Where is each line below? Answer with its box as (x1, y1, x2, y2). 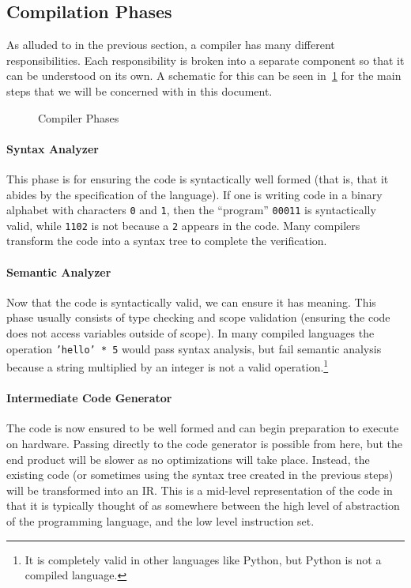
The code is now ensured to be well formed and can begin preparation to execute (6, 420, 399, 436)
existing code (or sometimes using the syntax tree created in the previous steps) (6, 466, 394, 483)
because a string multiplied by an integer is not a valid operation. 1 (6, 356, 329, 375)
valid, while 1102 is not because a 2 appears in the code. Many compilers (6, 217, 360, 233)
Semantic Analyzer (6, 263, 111, 280)
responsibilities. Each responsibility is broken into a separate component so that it (6, 51, 405, 68)
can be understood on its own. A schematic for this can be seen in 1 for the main (6, 67, 402, 84)
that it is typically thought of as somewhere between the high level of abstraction (6, 497, 400, 514)
